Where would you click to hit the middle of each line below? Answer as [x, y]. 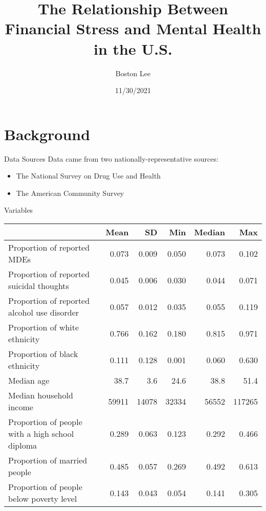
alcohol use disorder [44, 312]
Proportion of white [44, 327]
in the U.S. [133, 48]
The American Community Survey [70, 193]
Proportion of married [48, 460]
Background [47, 134]
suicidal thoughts [39, 286]
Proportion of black [43, 354]
